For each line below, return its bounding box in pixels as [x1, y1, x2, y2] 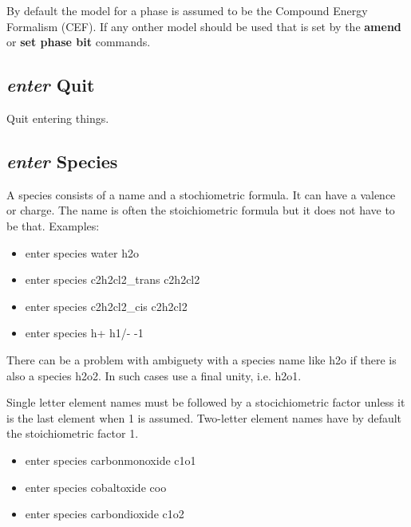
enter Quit [6, 73, 95, 97]
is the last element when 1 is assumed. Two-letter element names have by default [6, 409, 402, 426]
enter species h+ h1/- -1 [25, 324, 144, 341]
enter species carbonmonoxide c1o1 [25, 451, 196, 468]
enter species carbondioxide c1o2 [25, 505, 184, 522]
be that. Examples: [6, 217, 100, 234]
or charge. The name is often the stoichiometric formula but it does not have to [6, 202, 395, 218]
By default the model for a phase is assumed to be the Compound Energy [6, 2, 368, 18]
